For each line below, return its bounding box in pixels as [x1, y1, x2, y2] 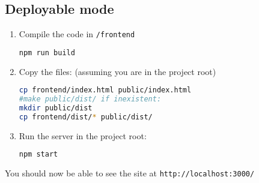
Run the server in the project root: [19, 129, 147, 142]
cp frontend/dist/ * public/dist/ [19, 112, 153, 121]
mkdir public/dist [19, 104, 93, 113]
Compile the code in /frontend [19, 28, 135, 40]
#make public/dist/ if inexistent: [19, 95, 162, 104]
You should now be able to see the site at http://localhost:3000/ [5, 167, 255, 179]
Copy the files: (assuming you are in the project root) [19, 65, 216, 77]
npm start [19, 150, 58, 159]
